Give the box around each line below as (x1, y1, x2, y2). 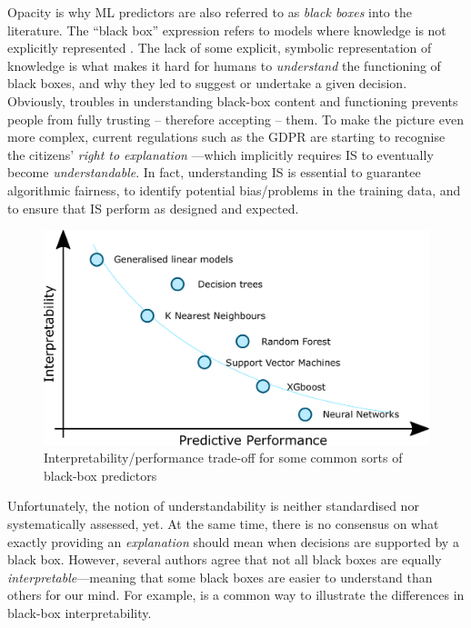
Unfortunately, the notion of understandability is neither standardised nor (7, 496, 419, 515)
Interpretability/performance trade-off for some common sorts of (44, 448, 403, 467)
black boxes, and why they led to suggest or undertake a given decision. (7, 74, 407, 93)
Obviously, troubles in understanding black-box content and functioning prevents (7, 91, 458, 110)
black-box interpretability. (7, 603, 152, 622)
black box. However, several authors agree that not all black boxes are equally (7, 550, 442, 569)
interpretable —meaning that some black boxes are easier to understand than (7, 567, 433, 586)
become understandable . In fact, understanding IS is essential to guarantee (7, 163, 421, 182)
